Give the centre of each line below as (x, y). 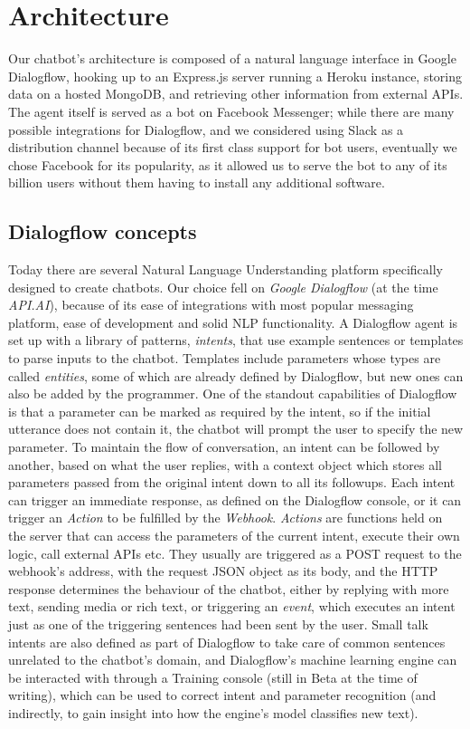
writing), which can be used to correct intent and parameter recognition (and (222, 695)
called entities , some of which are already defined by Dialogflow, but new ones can (236, 375)
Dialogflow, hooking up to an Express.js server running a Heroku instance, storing (235, 76)
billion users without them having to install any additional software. (197, 182)
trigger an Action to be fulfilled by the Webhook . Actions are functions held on (226, 518)
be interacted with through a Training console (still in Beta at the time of (213, 677)
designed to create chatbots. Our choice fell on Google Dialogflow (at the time (223, 287)
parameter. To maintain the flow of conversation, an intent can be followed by (224, 447)
